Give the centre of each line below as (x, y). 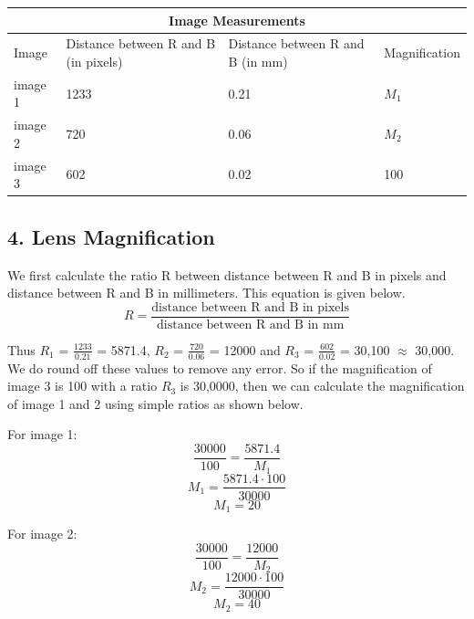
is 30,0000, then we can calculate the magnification (322, 386)
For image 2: (42, 534)
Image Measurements (237, 20)
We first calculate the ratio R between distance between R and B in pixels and (227, 274)
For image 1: (42, 434)
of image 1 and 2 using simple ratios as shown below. (155, 403)
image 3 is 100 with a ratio (82, 386)
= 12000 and (245, 349)
